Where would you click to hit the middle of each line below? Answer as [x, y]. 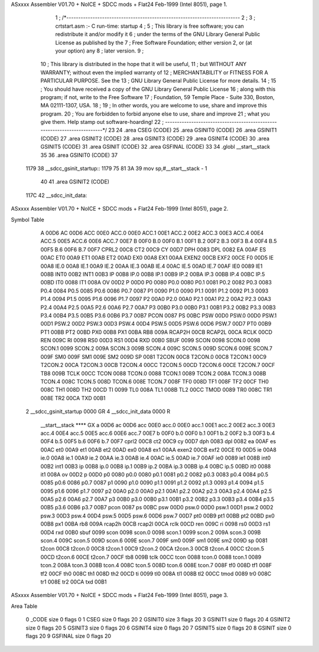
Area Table [24, 606]
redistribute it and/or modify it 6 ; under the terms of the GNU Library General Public [158, 34]
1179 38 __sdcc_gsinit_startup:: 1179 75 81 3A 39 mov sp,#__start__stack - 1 [116, 169]
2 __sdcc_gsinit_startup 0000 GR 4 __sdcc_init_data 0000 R [98, 412]
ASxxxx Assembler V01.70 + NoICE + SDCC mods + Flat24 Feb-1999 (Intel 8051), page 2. [120, 209]
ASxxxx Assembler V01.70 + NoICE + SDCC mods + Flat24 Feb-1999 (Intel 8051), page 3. [120, 595]
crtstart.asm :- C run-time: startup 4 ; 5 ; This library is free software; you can [150, 26]
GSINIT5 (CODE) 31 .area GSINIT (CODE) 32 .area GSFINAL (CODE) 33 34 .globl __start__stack [155, 147]
